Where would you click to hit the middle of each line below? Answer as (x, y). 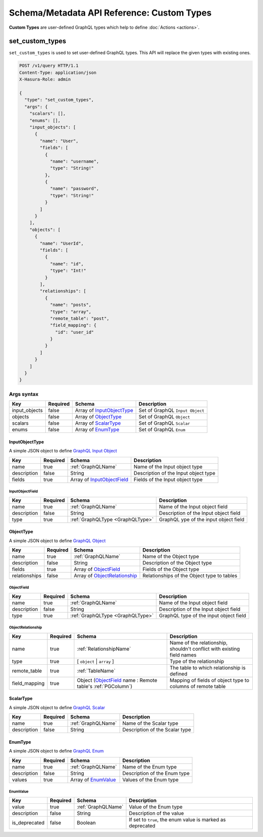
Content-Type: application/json (58, 72)
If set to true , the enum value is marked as (177, 819)
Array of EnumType (97, 429)
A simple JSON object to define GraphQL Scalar (57, 707)
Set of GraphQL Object (164, 417)
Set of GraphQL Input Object (171, 410)
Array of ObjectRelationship (105, 575)
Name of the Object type (171, 556)
